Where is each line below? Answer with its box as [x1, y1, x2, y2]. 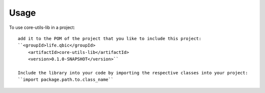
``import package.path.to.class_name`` [18, 77, 114, 83]
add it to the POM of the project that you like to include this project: [18, 36, 202, 41]
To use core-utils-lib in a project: [9, 24, 76, 30]
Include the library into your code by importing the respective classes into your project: [18, 70, 248, 75]
